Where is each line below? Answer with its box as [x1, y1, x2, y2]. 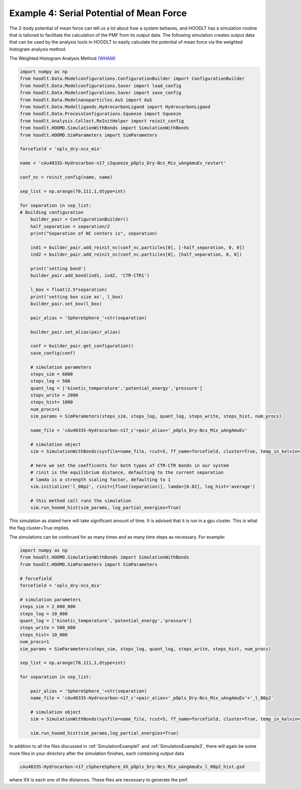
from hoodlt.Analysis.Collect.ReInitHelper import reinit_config [20, 118, 184, 124]
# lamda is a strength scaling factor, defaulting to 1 [30, 476, 171, 482]
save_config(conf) [30, 350, 76, 356]
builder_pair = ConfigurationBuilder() [30, 217, 129, 222]
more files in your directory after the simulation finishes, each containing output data [9, 750, 184, 756]
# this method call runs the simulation [30, 498, 131, 504]
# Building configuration [20, 209, 84, 215]
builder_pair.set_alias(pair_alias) [30, 329, 120, 335]
